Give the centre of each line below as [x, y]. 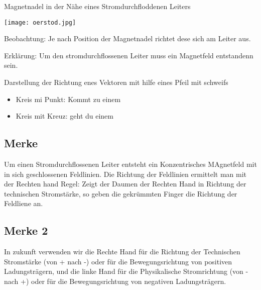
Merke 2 [26, 230]
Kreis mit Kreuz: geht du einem [64, 116]
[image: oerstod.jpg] [40, 22]
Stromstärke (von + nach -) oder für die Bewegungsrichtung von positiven [118, 261]
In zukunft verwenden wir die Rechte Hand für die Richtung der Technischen [122, 252]
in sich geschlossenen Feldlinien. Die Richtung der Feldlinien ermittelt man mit [125, 174]
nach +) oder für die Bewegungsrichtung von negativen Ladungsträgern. [115, 281]
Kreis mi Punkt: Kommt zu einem [68, 99]
